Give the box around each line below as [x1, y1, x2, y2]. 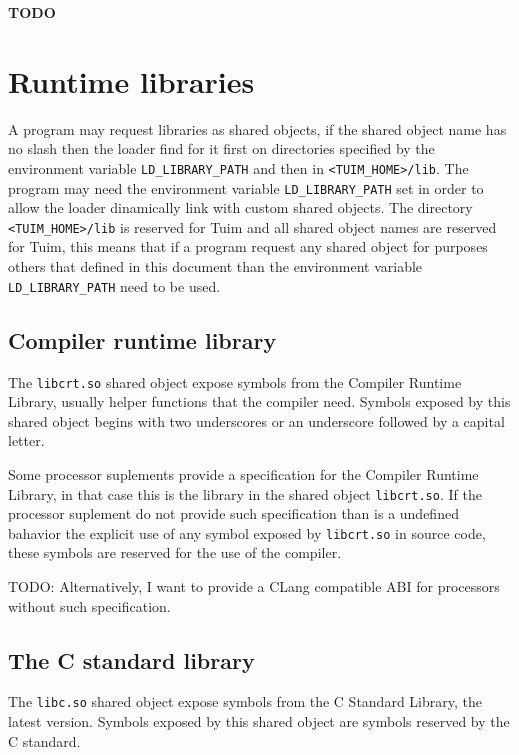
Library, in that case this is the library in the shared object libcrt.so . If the [8, 483, 482, 504]
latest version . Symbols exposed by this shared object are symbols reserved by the [8, 711, 510, 732]
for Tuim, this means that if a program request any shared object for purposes [8, 236, 488, 257]
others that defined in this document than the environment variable [8, 256, 423, 277]
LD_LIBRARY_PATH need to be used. [8, 275, 221, 296]
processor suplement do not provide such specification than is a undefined [8, 503, 459, 524]
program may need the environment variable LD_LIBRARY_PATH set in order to [8, 177, 484, 198]
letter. [8, 430, 45, 451]
